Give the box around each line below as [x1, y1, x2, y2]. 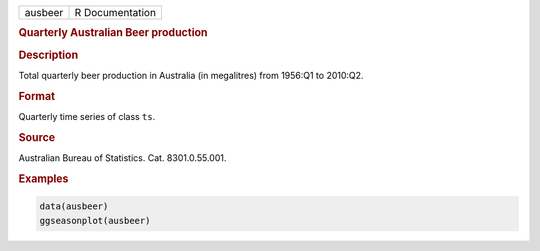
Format [18, 89, 55, 103]
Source [18, 130, 56, 144]
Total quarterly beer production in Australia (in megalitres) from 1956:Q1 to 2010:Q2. [18, 69, 364, 81]
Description [18, 48, 79, 62]
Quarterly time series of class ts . [18, 110, 156, 122]
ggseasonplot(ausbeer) [39, 215, 151, 226]
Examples [18, 171, 69, 185]
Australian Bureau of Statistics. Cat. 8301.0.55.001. [18, 152, 227, 164]
